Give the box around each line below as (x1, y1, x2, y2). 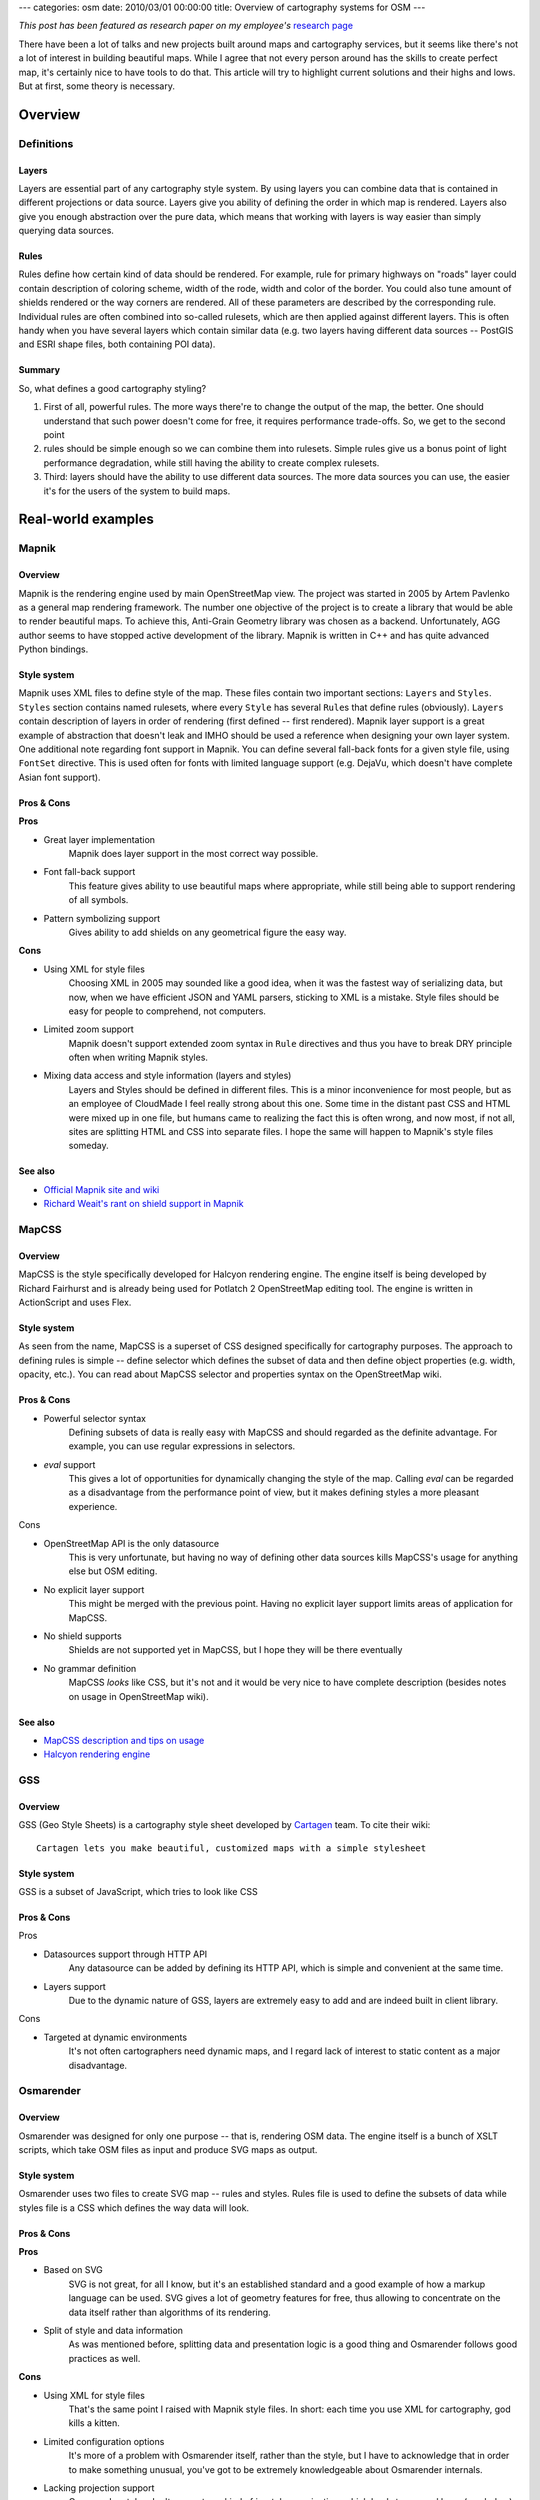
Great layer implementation (43, 833, 155, 845)
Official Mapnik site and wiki (43, 1183, 160, 1195)
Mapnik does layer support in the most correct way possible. (68, 848, 319, 859)
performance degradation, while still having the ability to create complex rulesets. (43, 456, 380, 469)
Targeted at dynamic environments (43, 2031, 188, 2043)
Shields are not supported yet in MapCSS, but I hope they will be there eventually (68, 1644, 403, 1656)
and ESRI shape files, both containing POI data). (18, 338, 216, 350)
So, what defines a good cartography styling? (18, 382, 207, 394)
